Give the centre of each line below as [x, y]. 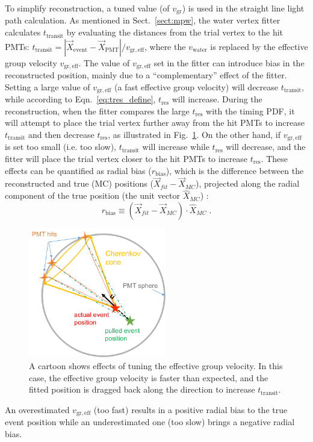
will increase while [176, 147]
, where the [165, 46]
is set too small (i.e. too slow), [60, 147]
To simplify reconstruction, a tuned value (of [87, 8]
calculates [23, 32]
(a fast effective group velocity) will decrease [197, 86]
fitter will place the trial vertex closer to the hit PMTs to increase [126, 158]
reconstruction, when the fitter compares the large [97, 110]
